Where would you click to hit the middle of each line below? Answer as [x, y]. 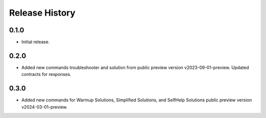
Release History [42, 13]
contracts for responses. [46, 74]
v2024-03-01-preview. [45, 107]
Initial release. [35, 42]
